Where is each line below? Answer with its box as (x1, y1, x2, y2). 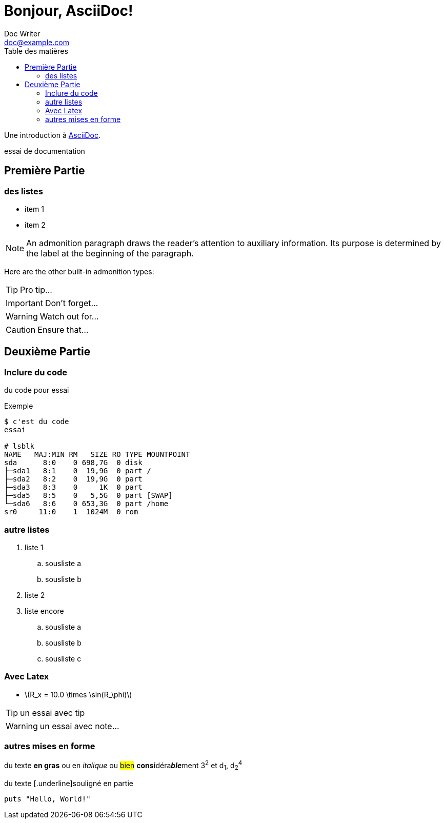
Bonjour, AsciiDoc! (4, 2, 133, 19)
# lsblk (4, 442, 35, 451)
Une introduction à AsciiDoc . (4, 130, 101, 139)
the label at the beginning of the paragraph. (26, 248, 194, 258)
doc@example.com (4, 37, 69, 47)
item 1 (25, 204, 44, 213)
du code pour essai (4, 386, 69, 395)
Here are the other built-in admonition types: (4, 267, 154, 276)
